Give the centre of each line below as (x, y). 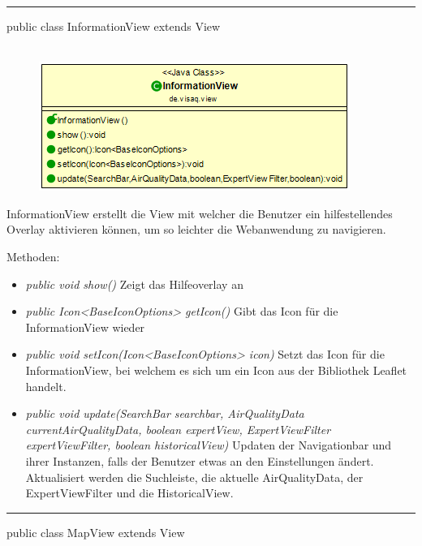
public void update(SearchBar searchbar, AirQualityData (165, 413)
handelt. (46, 386)
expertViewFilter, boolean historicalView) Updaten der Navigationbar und (209, 445)
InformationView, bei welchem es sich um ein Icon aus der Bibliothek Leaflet (216, 370)
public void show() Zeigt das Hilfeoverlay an (134, 284)
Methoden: (33, 256)
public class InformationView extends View (114, 26)
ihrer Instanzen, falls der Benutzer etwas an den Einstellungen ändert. (200, 460)
